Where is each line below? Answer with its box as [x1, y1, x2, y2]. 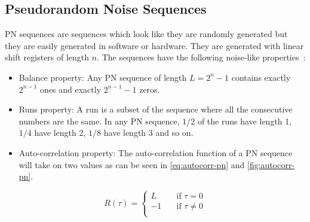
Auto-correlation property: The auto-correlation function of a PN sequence [19, 146, 293, 159]
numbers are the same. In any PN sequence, [19, 114, 180, 127]
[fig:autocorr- [247, 158, 295, 171]
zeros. [139, 83, 160, 95]
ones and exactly [40, 83, 102, 95]
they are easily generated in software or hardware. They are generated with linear [5, 39, 304, 51]
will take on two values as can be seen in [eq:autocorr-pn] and [19, 158, 245, 171]
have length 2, [34, 126, 86, 139]
